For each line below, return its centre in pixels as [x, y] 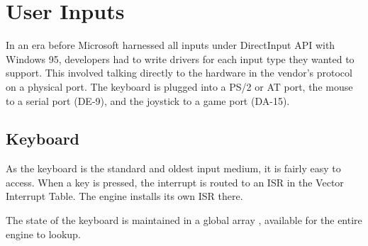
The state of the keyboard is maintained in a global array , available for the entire [184, 220]
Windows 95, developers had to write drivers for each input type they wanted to [180, 58]
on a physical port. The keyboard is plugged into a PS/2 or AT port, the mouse [179, 86]
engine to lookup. [43, 234]
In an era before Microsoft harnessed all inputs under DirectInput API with [171, 45]
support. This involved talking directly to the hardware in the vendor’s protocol [179, 73]
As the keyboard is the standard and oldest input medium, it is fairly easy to [173, 168]
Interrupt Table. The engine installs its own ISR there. [124, 196]
